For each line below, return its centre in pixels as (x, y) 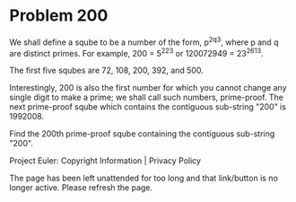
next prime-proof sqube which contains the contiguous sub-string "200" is (148, 107)
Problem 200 (59, 16)
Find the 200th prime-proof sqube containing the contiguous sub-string (142, 134)
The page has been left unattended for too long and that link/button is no (144, 178)
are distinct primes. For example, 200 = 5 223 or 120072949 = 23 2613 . (137, 52)
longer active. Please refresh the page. (81, 188)
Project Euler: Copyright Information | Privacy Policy (105, 161)
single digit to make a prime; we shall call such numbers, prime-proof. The (147, 97)
